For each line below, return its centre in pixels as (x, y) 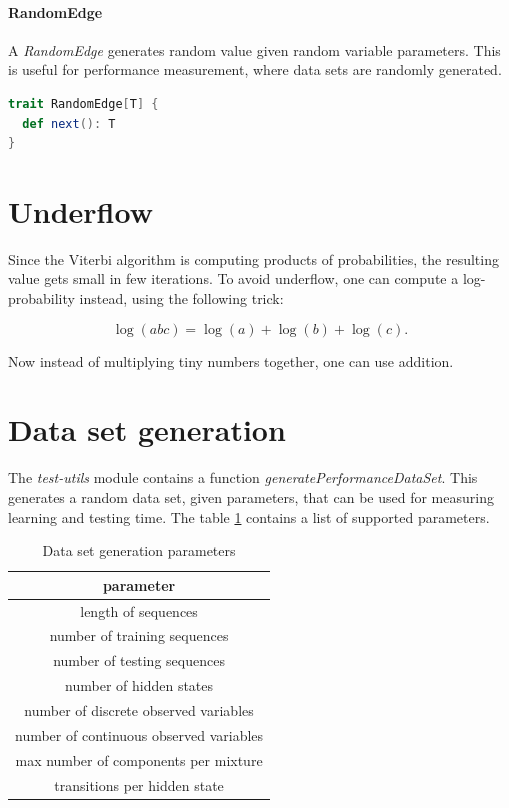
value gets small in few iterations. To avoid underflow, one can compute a (233, 278)
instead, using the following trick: (181, 298)
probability (41, 298)
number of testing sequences (139, 660)
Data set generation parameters (139, 550)
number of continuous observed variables (139, 734)
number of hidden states (139, 685)
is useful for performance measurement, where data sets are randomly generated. (255, 69)
